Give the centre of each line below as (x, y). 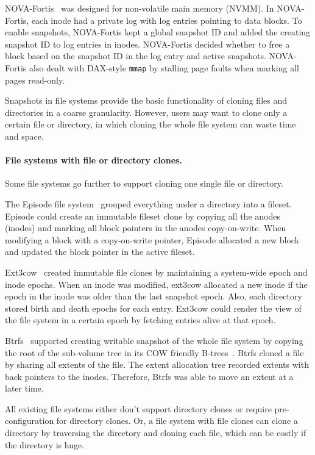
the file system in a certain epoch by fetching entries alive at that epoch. (140, 320)
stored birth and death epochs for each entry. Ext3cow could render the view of (153, 308)
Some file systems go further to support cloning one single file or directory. (144, 183)
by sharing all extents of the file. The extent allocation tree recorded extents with (157, 364)
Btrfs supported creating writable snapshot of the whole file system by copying (154, 340)
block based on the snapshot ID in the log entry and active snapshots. (136, 56)
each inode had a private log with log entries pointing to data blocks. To (167, 20)
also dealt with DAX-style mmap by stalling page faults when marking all (164, 67)
